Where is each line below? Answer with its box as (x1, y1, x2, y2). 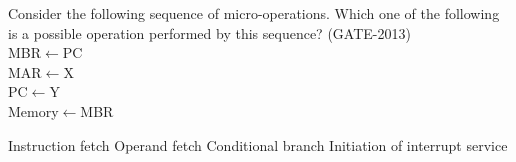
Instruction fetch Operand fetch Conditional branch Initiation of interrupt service (8, 134, 508, 155)
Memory (8, 100, 59, 121)
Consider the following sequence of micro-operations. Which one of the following (8, 3, 500, 23)
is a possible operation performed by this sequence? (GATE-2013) (8, 22, 411, 43)
